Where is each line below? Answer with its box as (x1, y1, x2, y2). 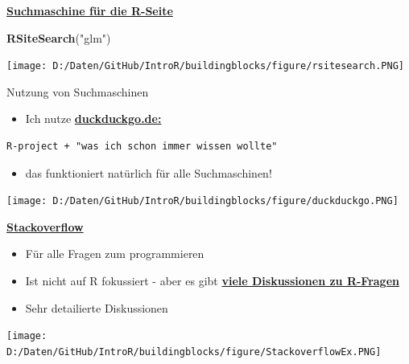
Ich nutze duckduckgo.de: (25, 110, 162, 127)
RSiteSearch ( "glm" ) (6, 29, 111, 46)
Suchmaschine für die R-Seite (6, 2, 173, 18)
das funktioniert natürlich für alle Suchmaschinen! (25, 164, 272, 181)
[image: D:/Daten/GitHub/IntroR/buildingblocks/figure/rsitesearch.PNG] (6, 60, 404, 72)
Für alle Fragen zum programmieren (25, 245, 204, 262)
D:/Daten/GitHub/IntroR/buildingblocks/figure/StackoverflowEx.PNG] (6, 346, 382, 358)
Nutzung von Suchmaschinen (6, 83, 149, 100)
